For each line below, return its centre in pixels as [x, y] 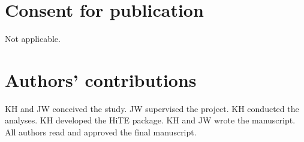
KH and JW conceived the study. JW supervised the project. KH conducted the [152, 108]
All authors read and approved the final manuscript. [101, 132]
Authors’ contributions [101, 79]
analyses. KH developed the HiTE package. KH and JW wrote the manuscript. [150, 120]
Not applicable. [33, 39]
